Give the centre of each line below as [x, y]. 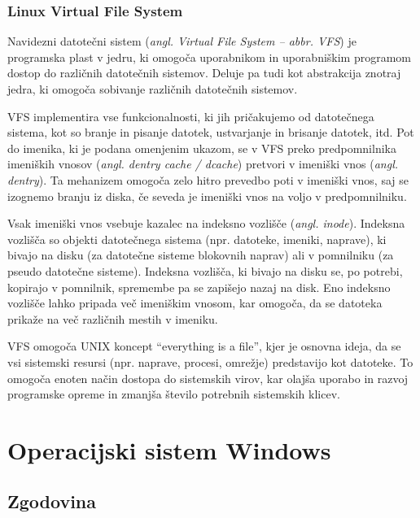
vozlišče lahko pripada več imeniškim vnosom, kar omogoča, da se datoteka [195, 303]
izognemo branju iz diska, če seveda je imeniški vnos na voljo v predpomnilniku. [207, 196]
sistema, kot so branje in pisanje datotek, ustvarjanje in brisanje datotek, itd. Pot [211, 132]
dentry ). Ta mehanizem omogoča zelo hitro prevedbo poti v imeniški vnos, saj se [208, 179]
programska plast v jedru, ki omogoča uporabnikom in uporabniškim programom [210, 57]
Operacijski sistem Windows [169, 449]
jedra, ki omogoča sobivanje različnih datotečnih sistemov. [153, 89]
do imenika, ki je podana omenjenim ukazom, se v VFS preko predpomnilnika [202, 148]
